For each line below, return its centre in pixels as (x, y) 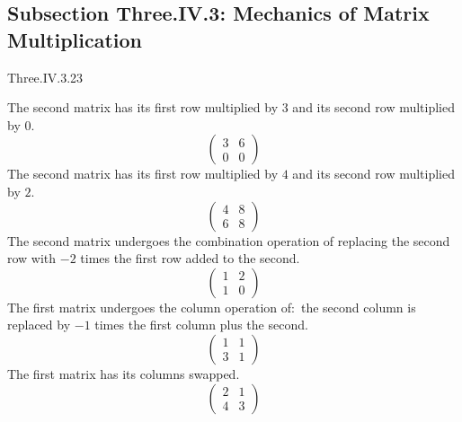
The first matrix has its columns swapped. (124, 373)
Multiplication (75, 39)
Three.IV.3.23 (45, 77)
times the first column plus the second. (201, 325)
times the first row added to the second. (190, 258)
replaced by (39, 325)
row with (32, 258)
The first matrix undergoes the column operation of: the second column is (212, 307)
